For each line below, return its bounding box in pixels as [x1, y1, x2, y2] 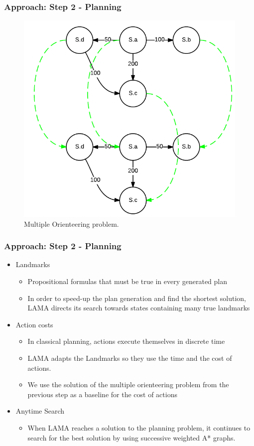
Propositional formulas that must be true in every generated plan [27, 276, 228, 287]
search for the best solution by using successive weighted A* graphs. [27, 432, 236, 443]
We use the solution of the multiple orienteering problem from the [27, 379, 229, 390]
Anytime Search [15, 406, 65, 416]
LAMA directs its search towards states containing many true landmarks [27, 302, 250, 313]
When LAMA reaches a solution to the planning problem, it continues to [27, 423, 251, 433]
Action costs [15, 319, 53, 329]
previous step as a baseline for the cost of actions [27, 389, 177, 399]
